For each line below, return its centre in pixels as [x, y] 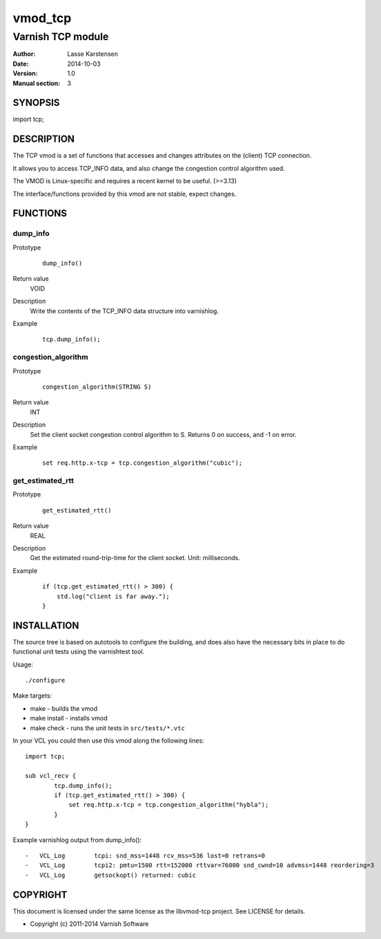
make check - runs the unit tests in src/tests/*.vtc [108, 728]
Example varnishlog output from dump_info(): [77, 839]
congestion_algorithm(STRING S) [97, 387]
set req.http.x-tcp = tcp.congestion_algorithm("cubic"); [143, 463]
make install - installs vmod [69, 718]
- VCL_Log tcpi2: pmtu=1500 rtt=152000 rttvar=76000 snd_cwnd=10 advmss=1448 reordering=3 [200, 865]
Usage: [23, 664]
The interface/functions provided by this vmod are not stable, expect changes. [125, 194]
